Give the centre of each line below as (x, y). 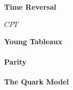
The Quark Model (36, 81)
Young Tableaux (33, 41)
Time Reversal (30, 6)
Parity (15, 61)
